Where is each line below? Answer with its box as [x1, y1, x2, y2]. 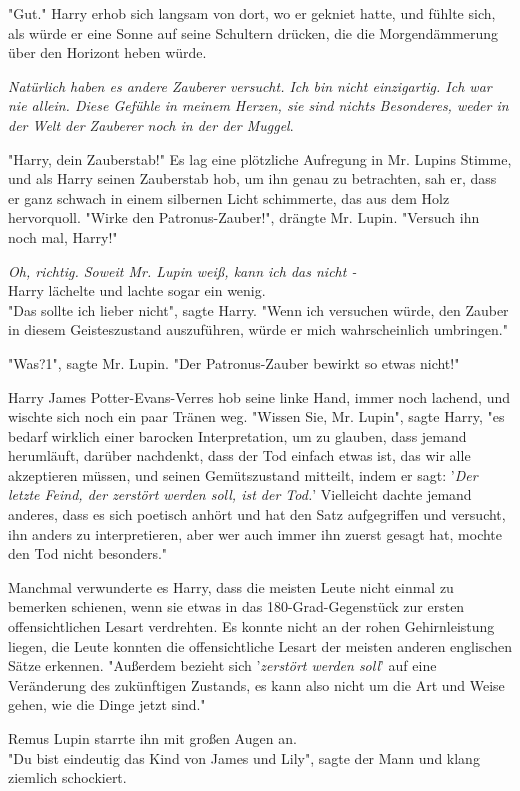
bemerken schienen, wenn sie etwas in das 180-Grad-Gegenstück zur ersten [8, 596, 465, 617]
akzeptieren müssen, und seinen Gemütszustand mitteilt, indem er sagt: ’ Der [8, 464, 478, 485]
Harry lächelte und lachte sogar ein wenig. [8, 280, 266, 301]
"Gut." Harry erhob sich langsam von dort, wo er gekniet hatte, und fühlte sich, [8, 3, 496, 23]
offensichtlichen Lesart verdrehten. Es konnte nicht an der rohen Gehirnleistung [8, 616, 495, 637]
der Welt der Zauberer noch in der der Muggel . [8, 114, 294, 135]
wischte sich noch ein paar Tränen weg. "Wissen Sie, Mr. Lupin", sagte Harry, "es [8, 406, 505, 427]
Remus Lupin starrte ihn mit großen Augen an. [8, 728, 297, 748]
